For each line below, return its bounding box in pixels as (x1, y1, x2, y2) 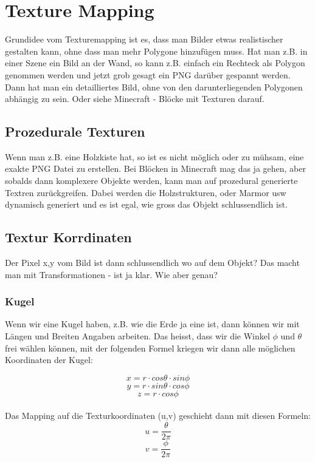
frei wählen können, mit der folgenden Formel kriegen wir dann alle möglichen (5, 341, 296, 354)
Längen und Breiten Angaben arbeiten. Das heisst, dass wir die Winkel (5, 330, 270, 342)
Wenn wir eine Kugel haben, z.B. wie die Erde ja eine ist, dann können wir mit (5, 318, 300, 330)
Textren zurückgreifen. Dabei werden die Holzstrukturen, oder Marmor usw (5, 186, 286, 199)
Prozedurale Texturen (5, 122, 145, 141)
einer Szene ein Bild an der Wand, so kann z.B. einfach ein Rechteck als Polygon (5, 56, 305, 69)
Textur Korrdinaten (5, 228, 132, 246)
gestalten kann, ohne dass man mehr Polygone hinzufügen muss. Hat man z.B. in (5, 44, 308, 57)
